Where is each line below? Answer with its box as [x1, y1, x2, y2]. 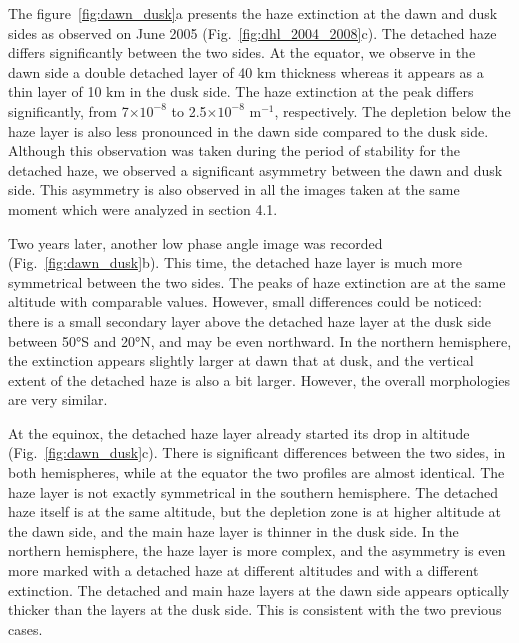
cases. [8, 618, 43, 639]
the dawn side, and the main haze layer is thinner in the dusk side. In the [8, 520, 459, 541]
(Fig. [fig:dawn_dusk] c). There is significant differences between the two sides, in [8, 442, 506, 463]
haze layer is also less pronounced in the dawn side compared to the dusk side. [8, 120, 489, 141]
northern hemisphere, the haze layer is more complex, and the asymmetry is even [8, 540, 506, 561]
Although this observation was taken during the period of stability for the [8, 140, 461, 161]
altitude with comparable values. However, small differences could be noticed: [8, 291, 482, 312]
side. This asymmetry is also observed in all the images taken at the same [8, 179, 460, 200]
